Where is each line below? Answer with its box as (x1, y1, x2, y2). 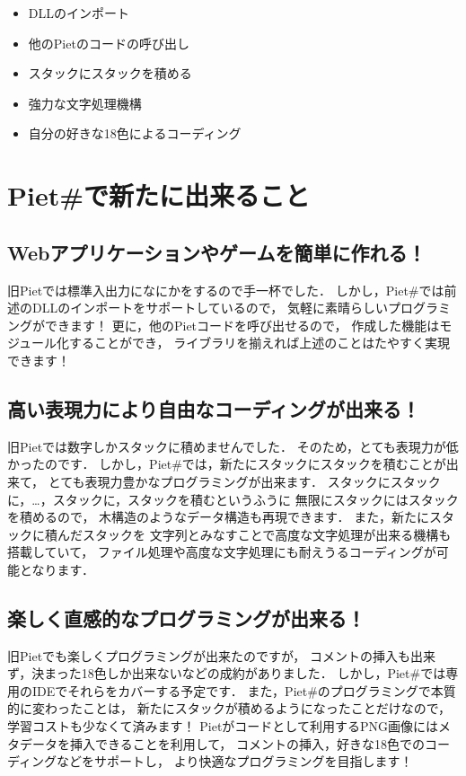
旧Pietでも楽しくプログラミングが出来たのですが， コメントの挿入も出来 (7, 646, 435, 665)
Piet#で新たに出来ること (7, 177, 311, 214)
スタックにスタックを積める (28, 64, 192, 83)
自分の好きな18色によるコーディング (28, 124, 242, 143)
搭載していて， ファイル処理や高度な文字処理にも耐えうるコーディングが (7, 542, 436, 561)
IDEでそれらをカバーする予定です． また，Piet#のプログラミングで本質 (31, 681, 456, 700)
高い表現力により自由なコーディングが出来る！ (7, 394, 421, 422)
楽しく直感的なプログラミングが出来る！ (7, 604, 365, 631)
